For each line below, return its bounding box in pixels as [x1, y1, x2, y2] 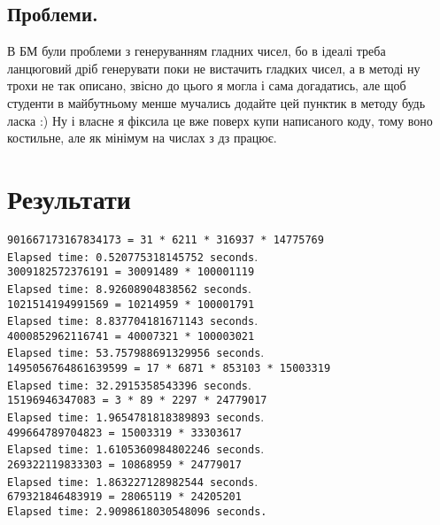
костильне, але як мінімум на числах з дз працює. [7, 128, 277, 147]
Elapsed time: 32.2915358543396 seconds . [7, 374, 251, 393]
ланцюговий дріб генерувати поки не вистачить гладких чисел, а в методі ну [7, 58, 421, 77]
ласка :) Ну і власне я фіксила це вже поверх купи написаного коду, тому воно [7, 111, 433, 129]
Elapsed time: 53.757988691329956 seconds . [7, 343, 265, 361]
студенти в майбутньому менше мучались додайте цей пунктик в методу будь [7, 93, 426, 112]
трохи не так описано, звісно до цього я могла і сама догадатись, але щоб [7, 76, 406, 95]
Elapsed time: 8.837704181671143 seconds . [7, 311, 259, 329]
